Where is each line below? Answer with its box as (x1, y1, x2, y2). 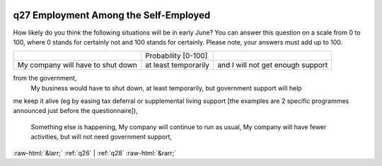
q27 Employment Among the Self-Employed (13, 9, 211, 21)
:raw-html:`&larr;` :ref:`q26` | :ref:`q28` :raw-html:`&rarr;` (13, 148, 177, 157)
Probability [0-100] (145, 51, 208, 61)
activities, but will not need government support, (30, 133, 173, 141)
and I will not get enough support (217, 60, 328, 70)
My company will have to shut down (17, 60, 138, 70)
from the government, (13, 74, 77, 83)
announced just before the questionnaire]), (13, 107, 138, 115)
